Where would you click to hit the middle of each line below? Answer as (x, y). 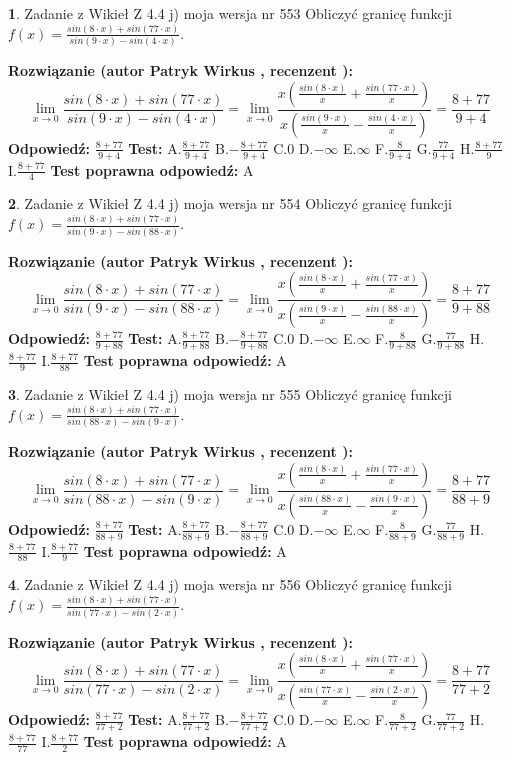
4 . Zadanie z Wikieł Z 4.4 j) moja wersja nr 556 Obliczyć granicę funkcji (230, 584)
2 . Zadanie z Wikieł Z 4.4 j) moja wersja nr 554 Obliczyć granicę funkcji (230, 203)
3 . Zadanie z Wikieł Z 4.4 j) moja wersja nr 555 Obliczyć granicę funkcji (230, 393)
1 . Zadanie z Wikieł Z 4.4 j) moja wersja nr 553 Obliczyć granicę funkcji (230, 13)
